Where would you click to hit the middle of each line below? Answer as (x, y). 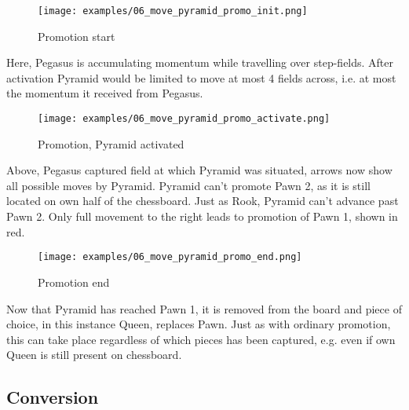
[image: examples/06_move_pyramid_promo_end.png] (170, 257)
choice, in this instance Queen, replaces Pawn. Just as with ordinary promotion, (199, 324)
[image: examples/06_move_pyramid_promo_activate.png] (184, 119)
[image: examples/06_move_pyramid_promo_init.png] (173, 11)
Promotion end (74, 282)
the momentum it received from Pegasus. (105, 93)
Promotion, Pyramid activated (111, 143)
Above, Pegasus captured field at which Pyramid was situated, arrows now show (199, 170)
